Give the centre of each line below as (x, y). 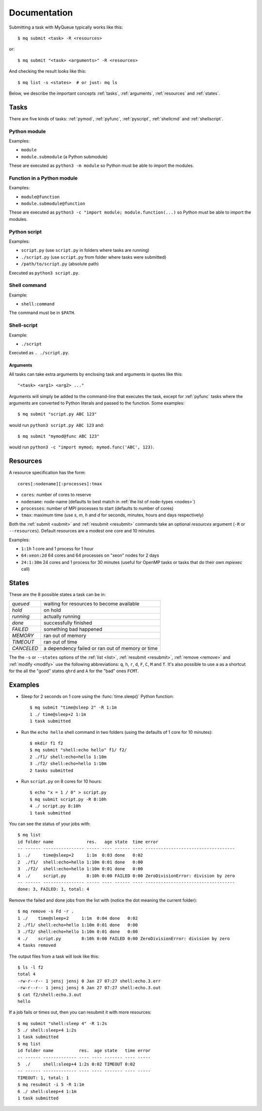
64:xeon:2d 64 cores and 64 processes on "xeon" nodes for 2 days (90, 555)
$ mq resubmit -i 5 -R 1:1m (51, 1085)
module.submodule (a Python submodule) (64, 157)
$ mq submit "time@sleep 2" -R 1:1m (73, 708)
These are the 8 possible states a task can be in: (57, 594)
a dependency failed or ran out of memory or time (101, 648)
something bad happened (73, 630)
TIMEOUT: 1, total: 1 (43, 1078)
